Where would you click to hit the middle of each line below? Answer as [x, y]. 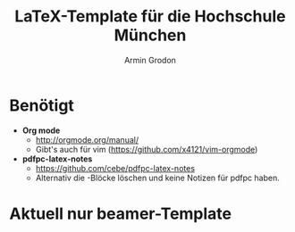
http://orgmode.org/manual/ [87, 139]
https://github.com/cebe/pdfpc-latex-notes [115, 168]
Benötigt [42, 105]
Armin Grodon [150, 60]
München [150, 35]
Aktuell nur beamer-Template [121, 214]
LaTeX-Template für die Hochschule [150, 17]
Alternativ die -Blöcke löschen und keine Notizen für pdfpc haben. [157, 178]
